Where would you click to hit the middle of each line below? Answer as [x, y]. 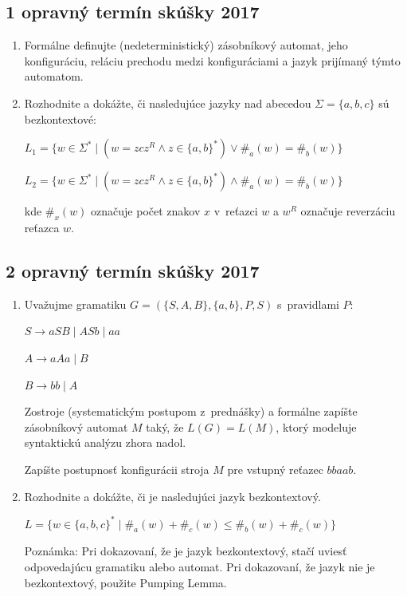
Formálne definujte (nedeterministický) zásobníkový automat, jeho [186, 45]
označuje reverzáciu [348, 211]
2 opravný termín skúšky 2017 [133, 270]
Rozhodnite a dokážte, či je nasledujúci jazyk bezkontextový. [172, 496]
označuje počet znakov [146, 211]
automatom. [54, 76]
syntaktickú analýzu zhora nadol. [105, 442]
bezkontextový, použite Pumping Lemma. [125, 582]
